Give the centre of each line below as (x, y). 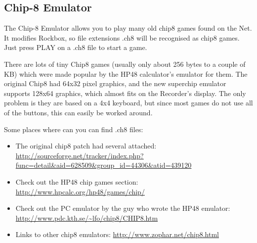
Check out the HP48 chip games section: (77, 181)
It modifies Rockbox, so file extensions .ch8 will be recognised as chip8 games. (122, 37)
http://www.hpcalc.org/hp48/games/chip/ (80, 191)
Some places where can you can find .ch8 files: (74, 129)
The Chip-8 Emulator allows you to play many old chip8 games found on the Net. (128, 28)
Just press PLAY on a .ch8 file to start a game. (76, 47)
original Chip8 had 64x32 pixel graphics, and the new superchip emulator (115, 83)
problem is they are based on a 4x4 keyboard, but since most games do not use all (128, 103)
